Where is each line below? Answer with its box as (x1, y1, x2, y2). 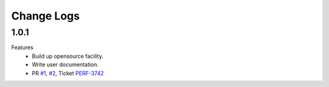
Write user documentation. (32, 61, 99, 68)
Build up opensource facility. (32, 52, 104, 60)
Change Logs (11, 9, 80, 23)
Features (11, 44, 34, 51)
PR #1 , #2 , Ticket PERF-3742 (32, 69, 104, 77)
